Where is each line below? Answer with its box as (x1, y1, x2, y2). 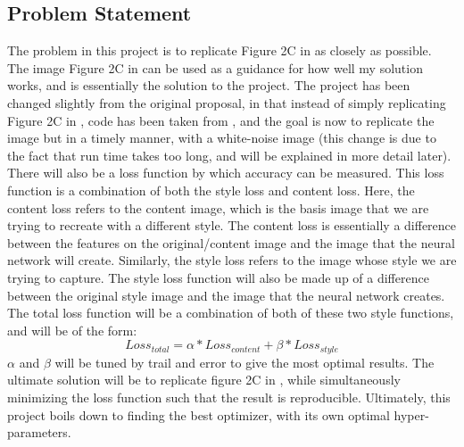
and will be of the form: (7, 320, 137, 339)
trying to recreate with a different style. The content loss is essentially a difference (7, 216, 457, 235)
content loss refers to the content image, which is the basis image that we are (7, 198, 429, 217)
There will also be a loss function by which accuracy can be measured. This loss (7, 163, 444, 182)
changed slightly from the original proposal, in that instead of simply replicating (7, 93, 446, 112)
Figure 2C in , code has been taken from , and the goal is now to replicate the (7, 111, 435, 129)
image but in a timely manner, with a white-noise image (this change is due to (7, 128, 436, 147)
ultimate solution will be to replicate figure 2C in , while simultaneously (7, 370, 401, 389)
